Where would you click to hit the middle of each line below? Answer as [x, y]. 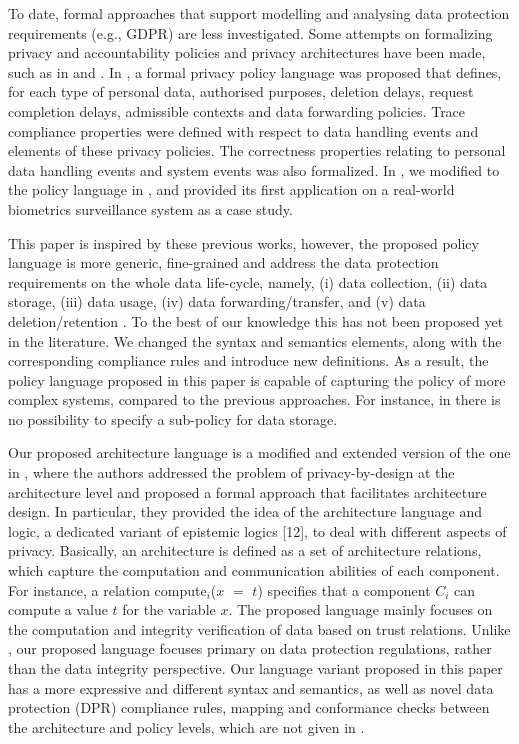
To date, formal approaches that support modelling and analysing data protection [259, 13]
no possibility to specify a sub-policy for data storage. [173, 418]
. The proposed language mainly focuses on [360, 609]
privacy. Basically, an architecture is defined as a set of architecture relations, [245, 550]
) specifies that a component [344, 589]
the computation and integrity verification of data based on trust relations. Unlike [259, 628]
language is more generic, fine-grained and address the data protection [223, 262]
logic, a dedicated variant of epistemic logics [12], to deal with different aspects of [257, 530]
